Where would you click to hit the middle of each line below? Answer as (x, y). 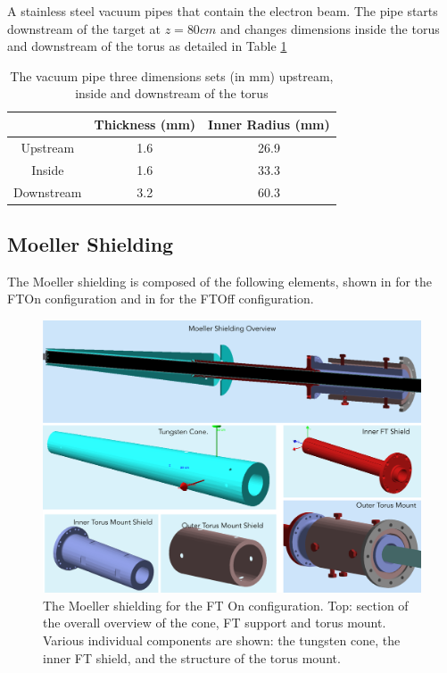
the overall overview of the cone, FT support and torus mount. (215, 623)
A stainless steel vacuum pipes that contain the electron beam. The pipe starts (223, 11)
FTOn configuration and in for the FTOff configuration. (161, 299)
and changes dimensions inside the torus (330, 28)
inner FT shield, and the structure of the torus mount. (192, 657)
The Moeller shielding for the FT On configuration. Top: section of (226, 605)
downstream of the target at (84, 28)
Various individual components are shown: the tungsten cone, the (222, 640)
